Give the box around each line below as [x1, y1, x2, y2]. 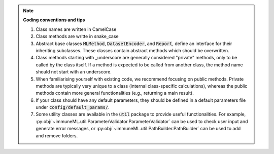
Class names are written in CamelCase [36, 26, 117, 32]
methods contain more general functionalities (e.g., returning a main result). [36, 90, 194, 96]
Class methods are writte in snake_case [36, 33, 119, 40]
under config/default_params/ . [36, 104, 110, 110]
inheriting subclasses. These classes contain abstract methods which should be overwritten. [36, 47, 229, 53]
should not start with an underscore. [36, 69, 112, 75]
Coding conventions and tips [23, 17, 85, 23]
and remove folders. [36, 132, 78, 139]
